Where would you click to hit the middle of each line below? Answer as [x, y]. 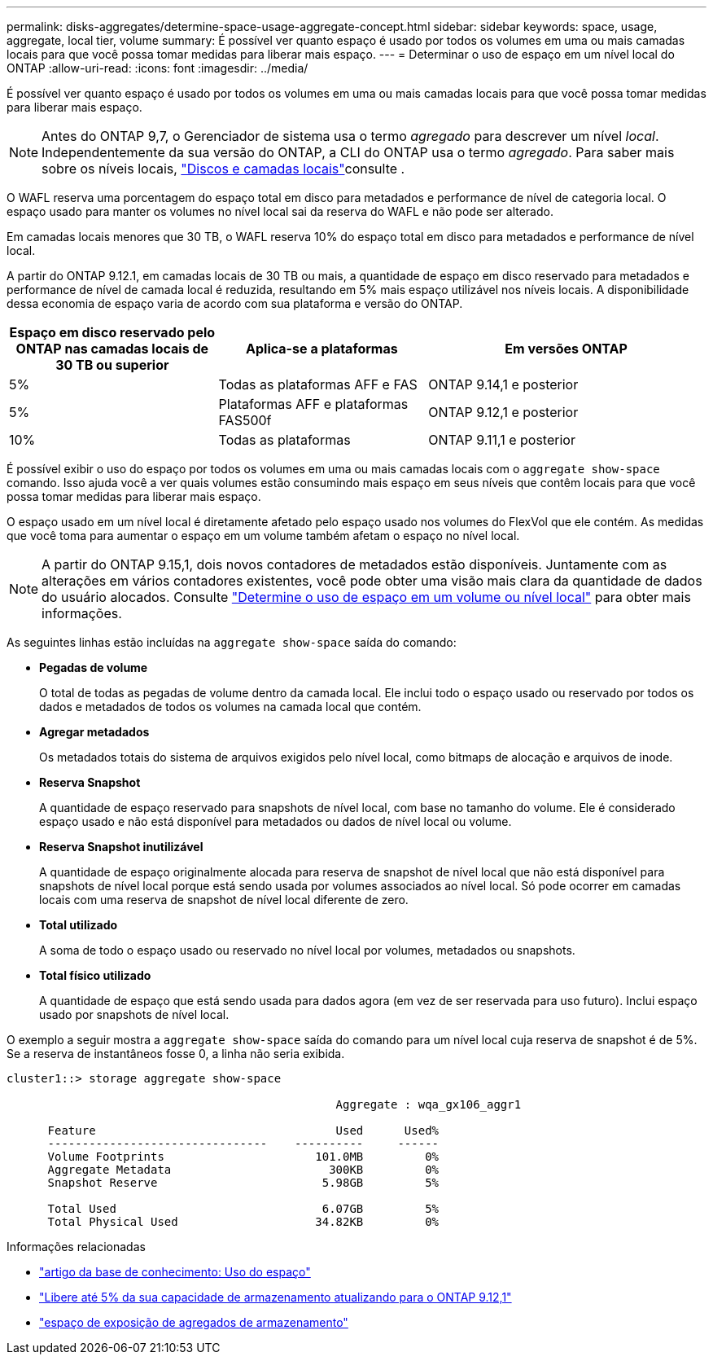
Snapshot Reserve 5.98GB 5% [243, 1183]
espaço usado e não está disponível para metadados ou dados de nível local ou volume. [276, 821]
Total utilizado [79, 925]
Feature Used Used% [243, 1131]
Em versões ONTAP [566, 349]
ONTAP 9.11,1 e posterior [502, 440]
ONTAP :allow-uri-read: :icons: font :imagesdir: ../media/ [157, 68]
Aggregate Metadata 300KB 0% [243, 1170]
